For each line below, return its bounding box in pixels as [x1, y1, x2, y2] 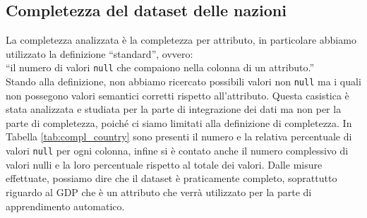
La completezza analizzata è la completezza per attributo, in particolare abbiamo [6, 32, 356, 47]
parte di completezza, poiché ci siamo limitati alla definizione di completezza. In [6, 115, 352, 130]
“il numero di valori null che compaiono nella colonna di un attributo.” [6, 60, 315, 75]
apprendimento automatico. [6, 198, 125, 213]
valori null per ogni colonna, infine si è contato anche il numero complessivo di [6, 143, 349, 158]
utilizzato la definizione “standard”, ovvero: [6, 46, 193, 61]
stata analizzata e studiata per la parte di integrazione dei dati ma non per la [6, 102, 342, 116]
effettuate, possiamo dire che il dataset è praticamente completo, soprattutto [6, 171, 337, 186]
